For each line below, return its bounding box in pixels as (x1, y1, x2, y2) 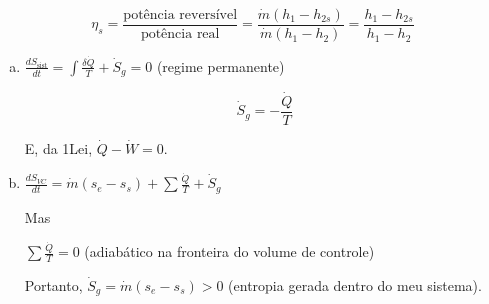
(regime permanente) (156, 55, 285, 76)
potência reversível (123, 8, 238, 22)
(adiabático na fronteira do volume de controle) (84, 241, 375, 262)
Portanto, (24, 274, 83, 295)
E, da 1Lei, (24, 137, 93, 158)
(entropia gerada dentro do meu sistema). (228, 274, 482, 295)
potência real (140, 27, 220, 42)
